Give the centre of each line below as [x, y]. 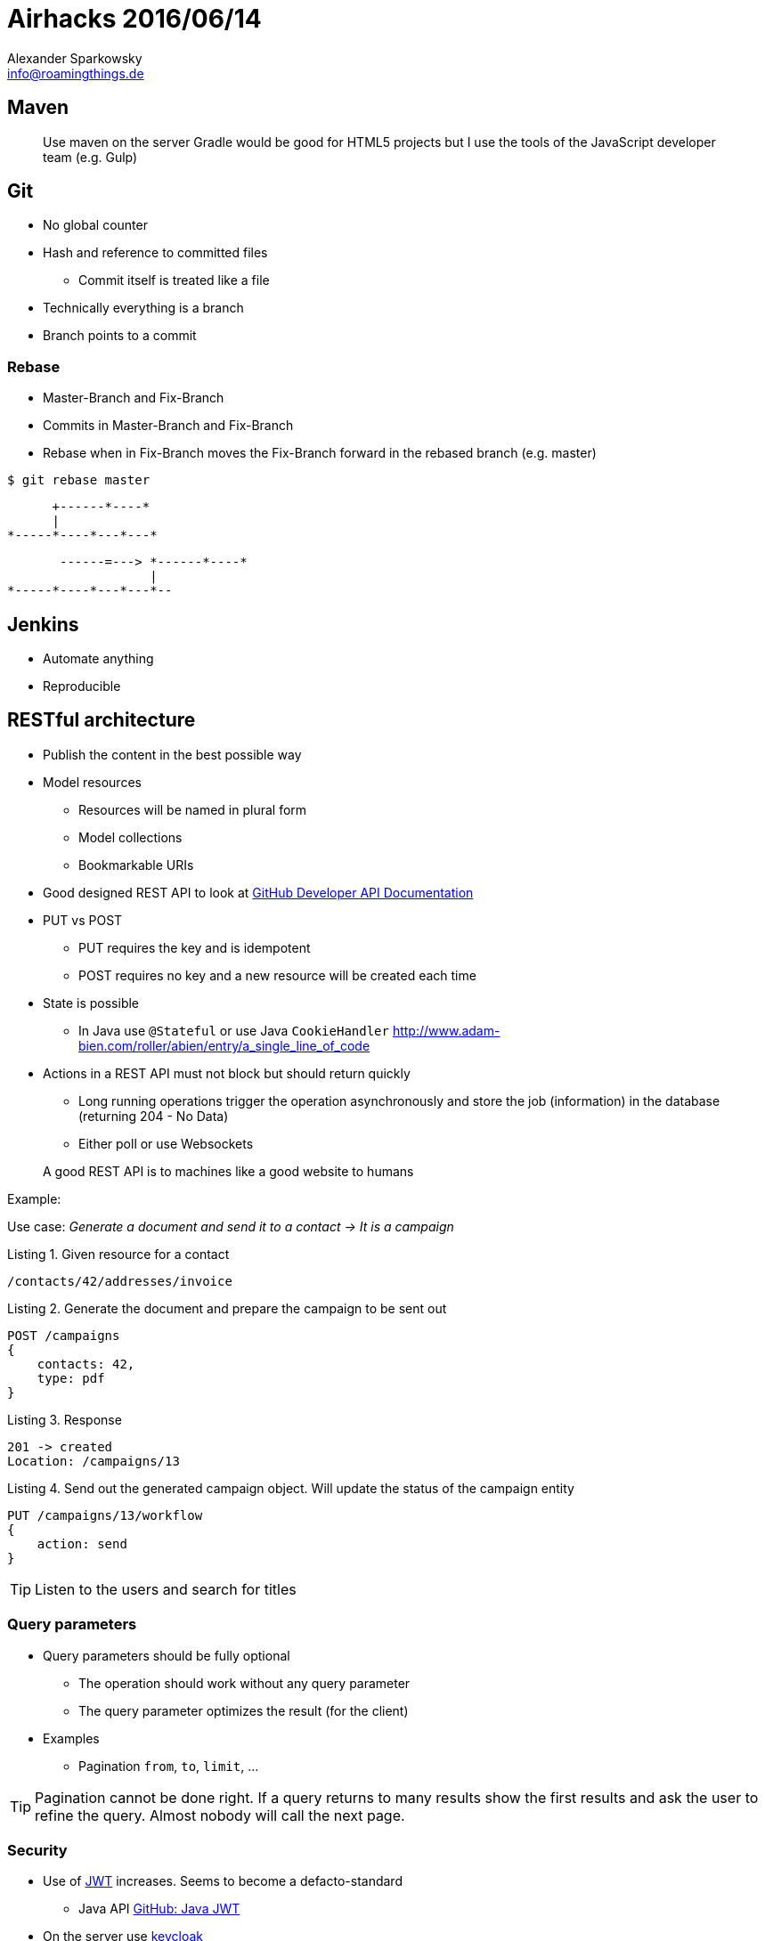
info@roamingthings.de [76, 73]
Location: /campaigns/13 [94, 1461]
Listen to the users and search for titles [166, 1589]
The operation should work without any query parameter [244, 1683]
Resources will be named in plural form [193, 809]
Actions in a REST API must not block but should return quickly [227, 1073]
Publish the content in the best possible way [172, 754]
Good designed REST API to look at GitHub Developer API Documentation [258, 892]
